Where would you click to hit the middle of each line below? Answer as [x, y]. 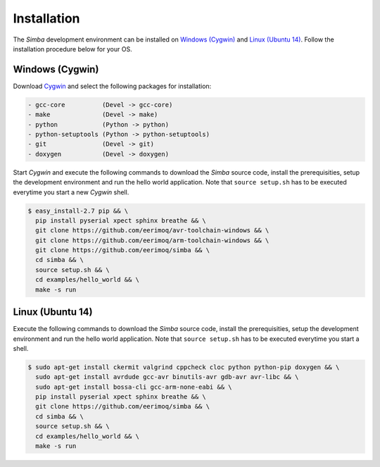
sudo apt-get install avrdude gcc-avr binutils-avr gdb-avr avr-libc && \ [167, 377]
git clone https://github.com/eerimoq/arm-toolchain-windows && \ [152, 240]
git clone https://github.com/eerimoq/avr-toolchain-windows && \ [152, 230]
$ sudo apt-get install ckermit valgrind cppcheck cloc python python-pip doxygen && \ [184, 367]
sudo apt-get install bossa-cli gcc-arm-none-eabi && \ [134, 387]
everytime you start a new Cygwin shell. [71, 192]
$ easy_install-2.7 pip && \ [78, 211]
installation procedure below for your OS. [73, 49]
